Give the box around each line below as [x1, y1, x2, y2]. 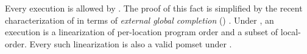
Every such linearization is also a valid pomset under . [29, 37, 232, 50]
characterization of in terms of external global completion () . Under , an [5, 13, 274, 26]
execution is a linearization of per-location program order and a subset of [5, 25, 278, 38]
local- [280, 25, 301, 38]
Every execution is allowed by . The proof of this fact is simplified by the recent [5, 2, 303, 14]
